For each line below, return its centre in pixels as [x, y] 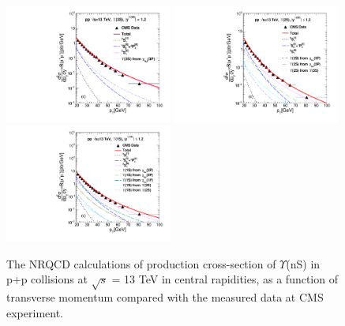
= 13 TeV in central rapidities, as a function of [225, 279]
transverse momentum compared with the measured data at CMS [165, 297]
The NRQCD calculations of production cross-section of [141, 263]
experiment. [35, 312]
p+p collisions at [47, 279]
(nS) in [303, 263]
